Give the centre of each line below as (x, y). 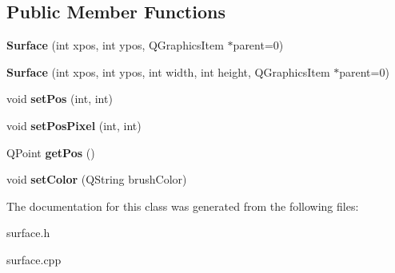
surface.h (28, 233)
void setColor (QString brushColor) (97, 179)
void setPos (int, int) (60, 99)
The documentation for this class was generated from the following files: (183, 206)
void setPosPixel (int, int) (74, 125)
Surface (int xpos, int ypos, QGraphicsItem (115, 45)
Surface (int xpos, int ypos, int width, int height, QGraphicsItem (168, 71)
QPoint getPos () (51, 152)
